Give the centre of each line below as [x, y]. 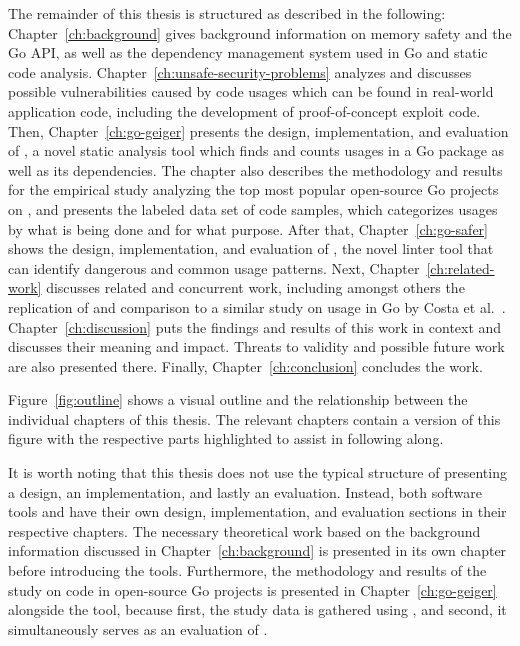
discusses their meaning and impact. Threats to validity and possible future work [256, 346]
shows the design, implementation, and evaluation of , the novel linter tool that [251, 248]
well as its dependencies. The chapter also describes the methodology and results [255, 169]
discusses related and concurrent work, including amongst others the [255, 287]
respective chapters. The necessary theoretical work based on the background [244, 530]
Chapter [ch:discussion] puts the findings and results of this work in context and [255, 326]
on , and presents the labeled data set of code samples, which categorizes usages [253, 208]
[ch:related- [460, 267]
